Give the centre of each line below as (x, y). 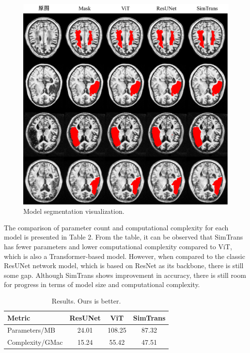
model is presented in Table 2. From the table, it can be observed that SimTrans (124, 237)
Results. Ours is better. (86, 300)
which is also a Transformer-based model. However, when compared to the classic (125, 256)
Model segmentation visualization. (74, 211)
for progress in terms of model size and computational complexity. (102, 284)
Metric (19, 317)
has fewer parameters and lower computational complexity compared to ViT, (118, 247)
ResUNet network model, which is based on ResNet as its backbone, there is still (124, 265)
